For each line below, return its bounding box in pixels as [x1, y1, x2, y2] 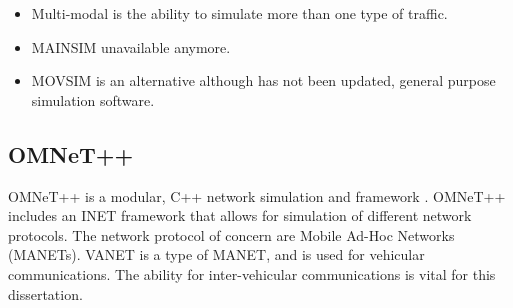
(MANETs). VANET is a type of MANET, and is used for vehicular [8, 244, 425, 265]
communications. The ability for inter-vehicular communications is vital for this [8, 263, 496, 284]
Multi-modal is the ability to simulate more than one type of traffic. [31, 3, 448, 23]
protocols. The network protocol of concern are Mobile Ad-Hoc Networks [8, 224, 455, 245]
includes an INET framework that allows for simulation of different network [8, 205, 472, 226]
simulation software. [31, 89, 155, 110]
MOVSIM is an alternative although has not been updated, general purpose [31, 70, 496, 91]
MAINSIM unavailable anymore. [31, 36, 231, 57]
